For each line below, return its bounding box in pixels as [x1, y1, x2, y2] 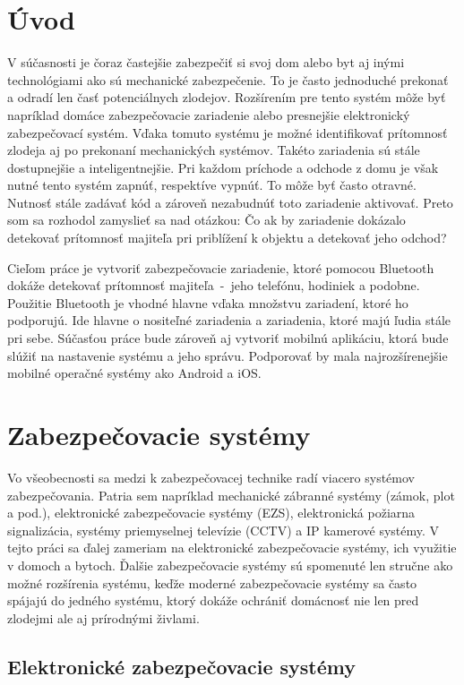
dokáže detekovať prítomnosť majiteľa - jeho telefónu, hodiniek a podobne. [7, 276, 420, 295]
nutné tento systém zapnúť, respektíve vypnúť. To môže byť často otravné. [7, 176, 417, 194]
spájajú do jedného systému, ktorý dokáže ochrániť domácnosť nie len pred [7, 591, 419, 610]
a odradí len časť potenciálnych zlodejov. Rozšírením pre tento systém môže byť [7, 88, 446, 107]
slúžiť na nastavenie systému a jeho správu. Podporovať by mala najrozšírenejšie [7, 346, 448, 364]
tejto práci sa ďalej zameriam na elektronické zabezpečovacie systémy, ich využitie [7, 538, 457, 557]
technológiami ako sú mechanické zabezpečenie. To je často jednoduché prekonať [7, 70, 449, 89]
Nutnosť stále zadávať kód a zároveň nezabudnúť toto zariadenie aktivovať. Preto [7, 193, 453, 211]
